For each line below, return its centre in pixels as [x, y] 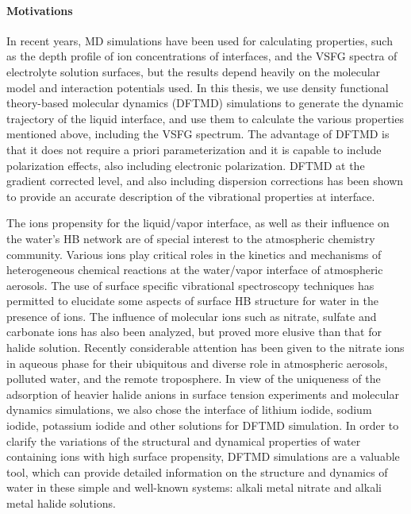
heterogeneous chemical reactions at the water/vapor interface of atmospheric [195, 270]
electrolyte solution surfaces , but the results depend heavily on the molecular [194, 71]
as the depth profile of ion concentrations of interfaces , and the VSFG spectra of [202, 56]
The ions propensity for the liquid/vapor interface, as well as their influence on [198, 223]
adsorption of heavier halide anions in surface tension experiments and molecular [203, 394]
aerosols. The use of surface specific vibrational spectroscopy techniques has [190, 285]
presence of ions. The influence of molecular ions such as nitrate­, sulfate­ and [192, 316]
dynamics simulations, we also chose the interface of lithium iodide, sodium [189, 410]
